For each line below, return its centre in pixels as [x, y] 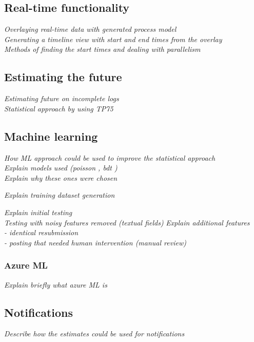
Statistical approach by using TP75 [59, 108]
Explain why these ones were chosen [61, 177]
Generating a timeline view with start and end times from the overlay [113, 39]
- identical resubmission [41, 232]
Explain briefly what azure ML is [56, 284]
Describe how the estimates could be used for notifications [94, 334]
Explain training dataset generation [60, 195]
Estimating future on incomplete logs [62, 98]
